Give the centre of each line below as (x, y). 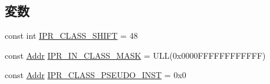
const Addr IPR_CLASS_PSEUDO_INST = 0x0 (96, 75)
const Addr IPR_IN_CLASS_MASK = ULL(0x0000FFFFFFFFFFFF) (135, 55)
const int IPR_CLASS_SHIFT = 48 (71, 36)
